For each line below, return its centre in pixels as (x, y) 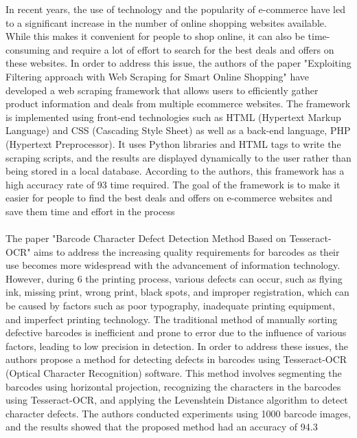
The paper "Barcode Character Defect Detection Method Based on (146, 238)
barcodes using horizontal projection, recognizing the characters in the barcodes (173, 386)
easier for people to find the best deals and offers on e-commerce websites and (169, 198)
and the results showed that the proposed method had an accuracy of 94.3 (162, 427)
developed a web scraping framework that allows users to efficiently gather (162, 90)
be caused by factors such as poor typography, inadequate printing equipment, (171, 306)
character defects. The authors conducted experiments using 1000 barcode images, (178, 413)
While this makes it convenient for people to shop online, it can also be (155, 36)
